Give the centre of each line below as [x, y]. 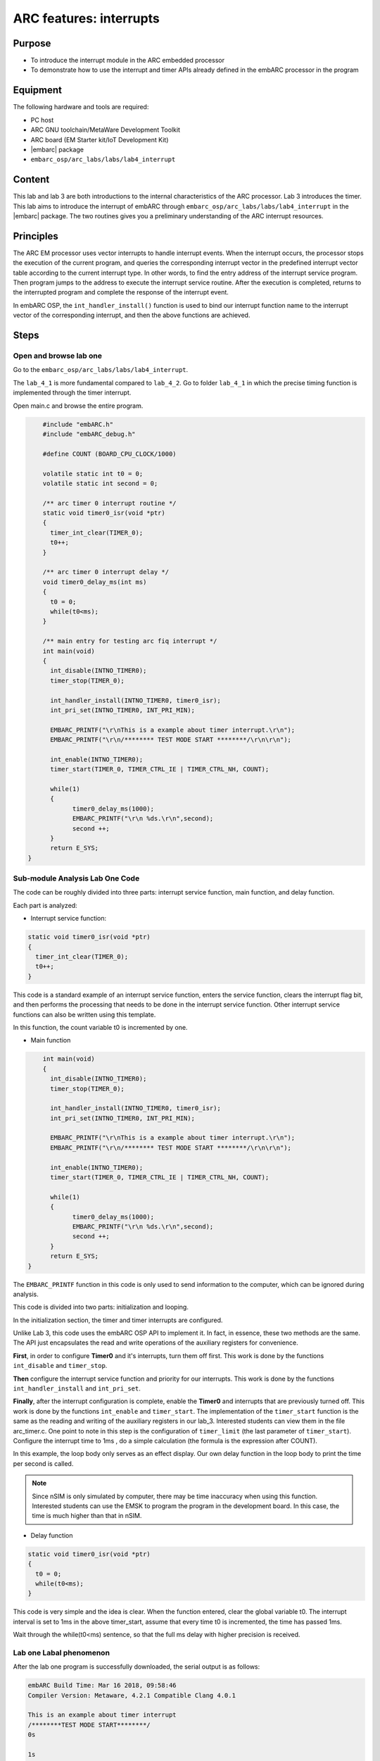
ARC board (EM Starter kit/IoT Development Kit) [100, 139]
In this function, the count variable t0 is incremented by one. [100, 1027]
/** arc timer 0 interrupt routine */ [109, 503]
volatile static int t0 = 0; [93, 473]
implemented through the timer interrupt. [72, 393]
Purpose [32, 43]
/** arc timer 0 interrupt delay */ [106, 572]
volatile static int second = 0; [100, 483]
